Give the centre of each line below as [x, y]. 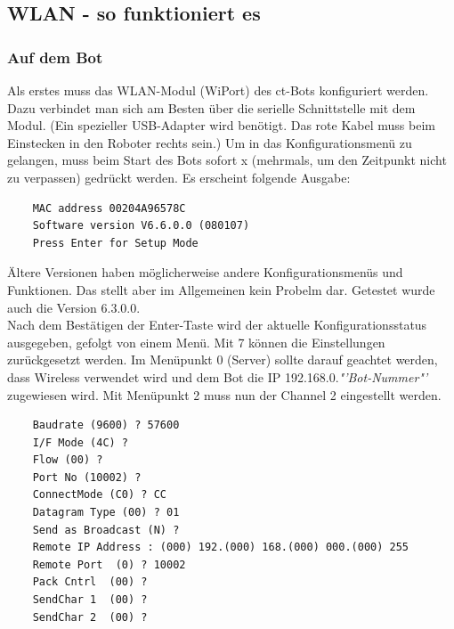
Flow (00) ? [68, 460]
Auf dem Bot [55, 57]
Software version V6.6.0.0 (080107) [141, 226]
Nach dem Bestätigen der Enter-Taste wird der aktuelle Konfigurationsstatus [217, 325]
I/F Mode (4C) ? [81, 442]
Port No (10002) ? [87, 477]
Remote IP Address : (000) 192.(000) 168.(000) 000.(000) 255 [221, 547]
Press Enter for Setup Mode [115, 243]
